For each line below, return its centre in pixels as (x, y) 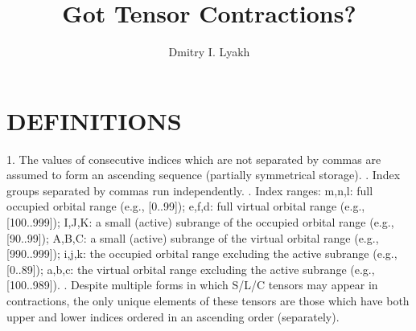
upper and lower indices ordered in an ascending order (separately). (173, 316)
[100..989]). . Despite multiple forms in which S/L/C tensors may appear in (192, 285)
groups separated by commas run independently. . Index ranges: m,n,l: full (190, 190)
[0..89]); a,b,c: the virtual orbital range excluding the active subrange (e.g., (191, 269)
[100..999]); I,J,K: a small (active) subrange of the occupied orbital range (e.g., (200, 222)
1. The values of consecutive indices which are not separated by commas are (194, 159)
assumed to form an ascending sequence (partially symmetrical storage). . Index (204, 175)
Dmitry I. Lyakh (209, 52)
